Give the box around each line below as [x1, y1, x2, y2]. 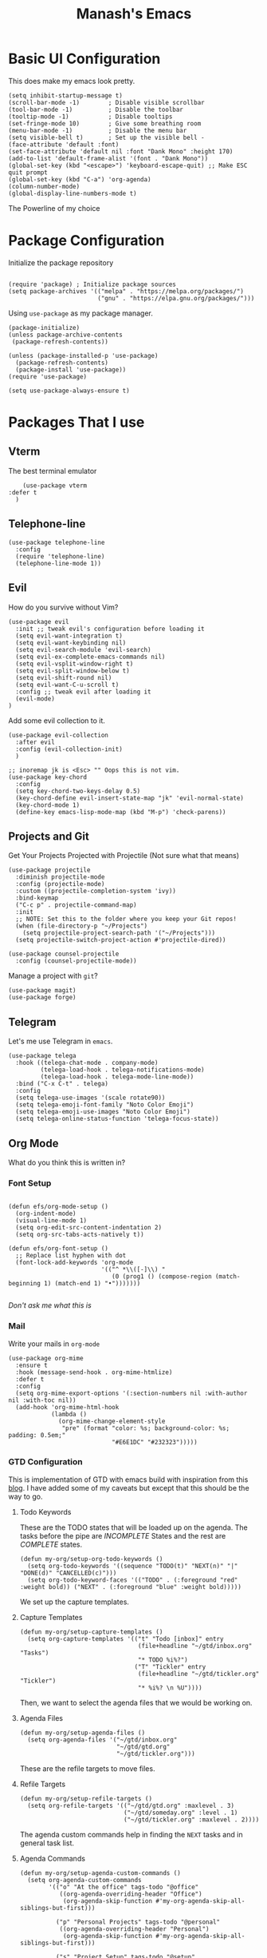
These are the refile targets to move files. [19, 1763, 155, 1773]
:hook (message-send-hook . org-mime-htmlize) [15, 1368, 173, 1376]
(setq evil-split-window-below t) [15, 666, 130, 675]
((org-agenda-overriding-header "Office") [59, 1890, 202, 1898]
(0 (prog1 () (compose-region [111, 1273, 213, 1281]
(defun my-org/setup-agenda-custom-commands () [19, 1869, 181, 1877]
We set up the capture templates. [19, 1597, 130, 1607]
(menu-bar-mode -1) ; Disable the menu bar [8, 126, 187, 134]
